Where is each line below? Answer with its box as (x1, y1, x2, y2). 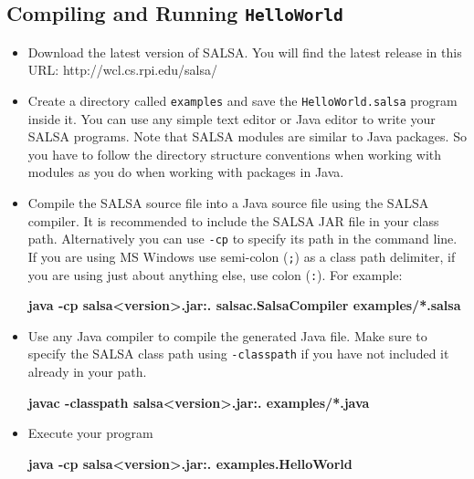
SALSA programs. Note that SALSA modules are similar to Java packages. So (27, 127, 467, 146)
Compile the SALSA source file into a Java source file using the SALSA (27, 193, 429, 212)
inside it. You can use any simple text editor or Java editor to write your (27, 109, 436, 128)
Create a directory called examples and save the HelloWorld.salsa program (27, 90, 458, 109)
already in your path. (27, 362, 147, 380)
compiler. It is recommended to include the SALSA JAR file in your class (27, 211, 439, 230)
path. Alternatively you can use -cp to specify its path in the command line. (27, 229, 458, 248)
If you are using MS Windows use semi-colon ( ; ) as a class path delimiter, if (27, 246, 456, 266)
